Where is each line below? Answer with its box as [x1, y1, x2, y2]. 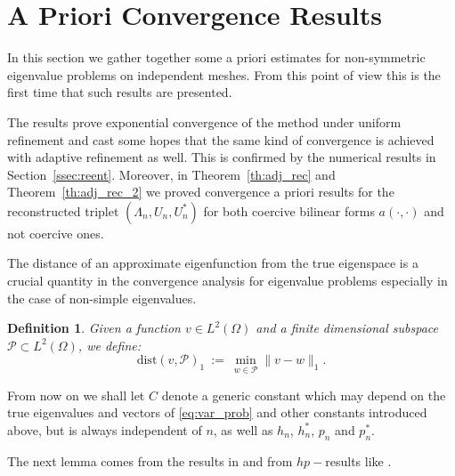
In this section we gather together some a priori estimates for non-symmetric [7, 48, 426, 67]
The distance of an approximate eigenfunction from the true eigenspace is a [7, 254, 418, 272]
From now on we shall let [7, 385, 145, 404]
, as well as [213, 420, 273, 439]
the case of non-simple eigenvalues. [7, 288, 197, 307]
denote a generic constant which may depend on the [161, 385, 446, 404]
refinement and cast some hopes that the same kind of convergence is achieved [7, 130, 435, 149]
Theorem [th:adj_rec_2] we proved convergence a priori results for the [7, 182, 394, 201]
